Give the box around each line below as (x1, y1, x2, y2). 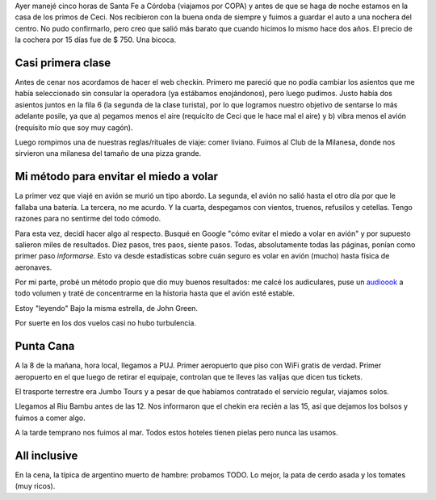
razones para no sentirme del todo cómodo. (15, 214, 161, 224)
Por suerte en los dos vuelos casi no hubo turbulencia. (15, 318, 197, 328)
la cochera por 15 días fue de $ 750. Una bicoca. (15, 35, 177, 44)
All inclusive (15, 448, 78, 462)
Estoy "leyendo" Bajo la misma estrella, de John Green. (15, 303, 198, 313)
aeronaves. (15, 263, 52, 272)
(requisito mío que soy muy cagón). (15, 122, 133, 132)
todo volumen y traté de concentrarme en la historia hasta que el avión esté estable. (15, 288, 295, 298)
